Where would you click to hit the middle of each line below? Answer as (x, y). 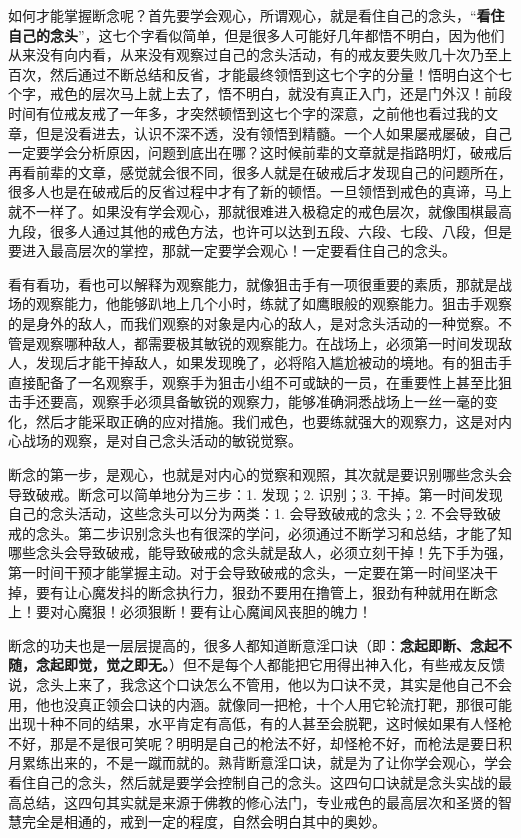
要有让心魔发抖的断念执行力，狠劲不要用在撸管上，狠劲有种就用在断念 (266, 591)
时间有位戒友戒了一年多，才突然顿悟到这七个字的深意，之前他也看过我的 (246, 112)
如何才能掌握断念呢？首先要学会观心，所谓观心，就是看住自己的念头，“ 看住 (256, 15)
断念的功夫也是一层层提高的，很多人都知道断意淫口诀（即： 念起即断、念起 (253, 644)
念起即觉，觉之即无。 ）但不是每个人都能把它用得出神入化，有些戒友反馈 (270, 664)
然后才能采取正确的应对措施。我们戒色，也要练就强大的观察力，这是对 (266, 420)
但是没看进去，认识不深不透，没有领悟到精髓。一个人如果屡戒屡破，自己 (273, 132)
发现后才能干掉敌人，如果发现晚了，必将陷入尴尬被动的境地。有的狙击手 (273, 362)
